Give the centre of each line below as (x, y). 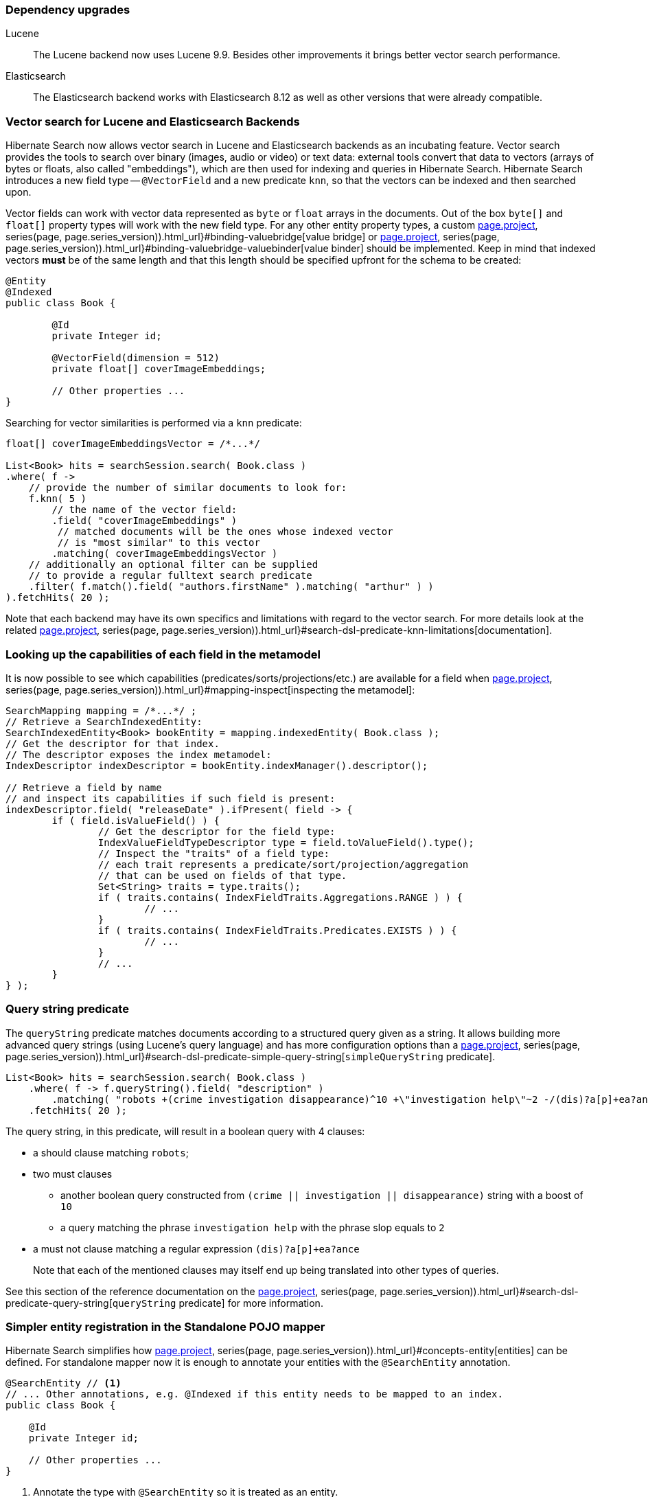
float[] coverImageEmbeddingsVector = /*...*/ (133, 444)
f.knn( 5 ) (58, 499)
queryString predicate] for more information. (218, 1303)
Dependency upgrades (68, 10)
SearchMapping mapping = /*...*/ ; (101, 710)
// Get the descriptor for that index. (113, 743)
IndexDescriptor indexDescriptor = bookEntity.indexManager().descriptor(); (217, 765)
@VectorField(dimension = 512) (136, 358)
